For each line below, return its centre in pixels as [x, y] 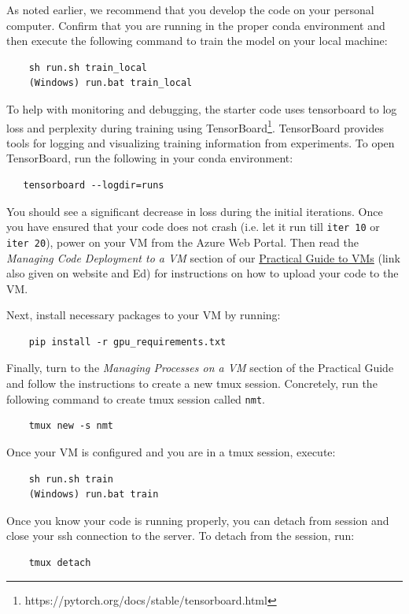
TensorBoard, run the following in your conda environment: [150, 158]
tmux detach [60, 562]
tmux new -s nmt [71, 426]
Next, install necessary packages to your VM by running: [144, 315]
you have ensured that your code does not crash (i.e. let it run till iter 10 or [193, 227]
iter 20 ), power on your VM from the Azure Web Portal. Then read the [183, 242]
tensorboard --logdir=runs [94, 185]
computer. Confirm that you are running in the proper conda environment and [196, 25]
